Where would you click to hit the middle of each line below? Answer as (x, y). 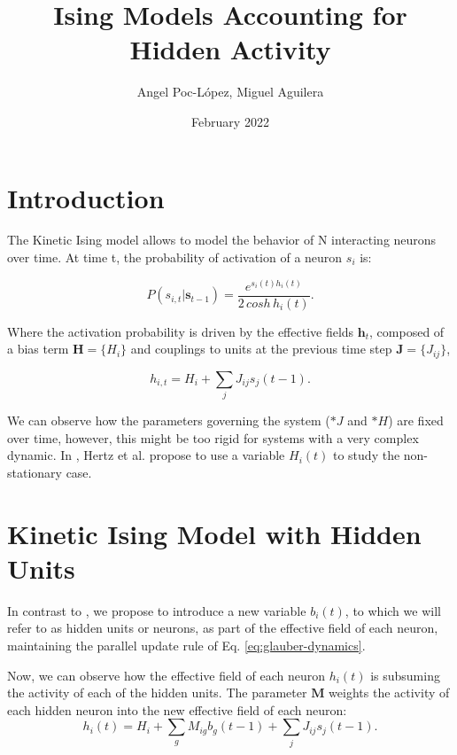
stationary (35, 472)
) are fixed (416, 420)
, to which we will (393, 610)
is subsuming (405, 675)
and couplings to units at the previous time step (261, 349)
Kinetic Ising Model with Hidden (214, 533)
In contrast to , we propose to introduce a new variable (157, 610)
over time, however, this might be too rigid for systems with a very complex (213, 437)
